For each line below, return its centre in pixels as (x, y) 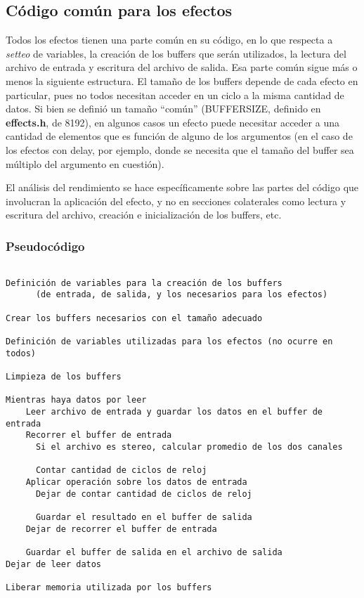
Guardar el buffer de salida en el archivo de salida (154, 552)
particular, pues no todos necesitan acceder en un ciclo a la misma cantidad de (175, 95)
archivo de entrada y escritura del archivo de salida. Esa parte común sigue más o (182, 67)
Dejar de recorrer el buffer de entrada (121, 529)
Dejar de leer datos (54, 564)
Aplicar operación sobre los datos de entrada (136, 482)
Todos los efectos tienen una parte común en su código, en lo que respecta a (169, 40)
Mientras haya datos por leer (76, 400)
